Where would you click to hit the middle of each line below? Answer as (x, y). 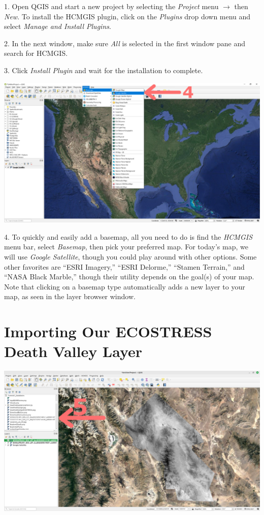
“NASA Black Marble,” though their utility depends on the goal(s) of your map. (129, 277)
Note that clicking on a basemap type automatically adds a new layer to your (125, 286)
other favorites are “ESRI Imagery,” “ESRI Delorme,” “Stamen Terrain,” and (124, 266)
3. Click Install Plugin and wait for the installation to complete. (104, 70)
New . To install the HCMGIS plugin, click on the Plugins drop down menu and (127, 16)
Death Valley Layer (73, 351)
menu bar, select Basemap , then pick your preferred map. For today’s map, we (126, 247)
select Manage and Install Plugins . (58, 26)
